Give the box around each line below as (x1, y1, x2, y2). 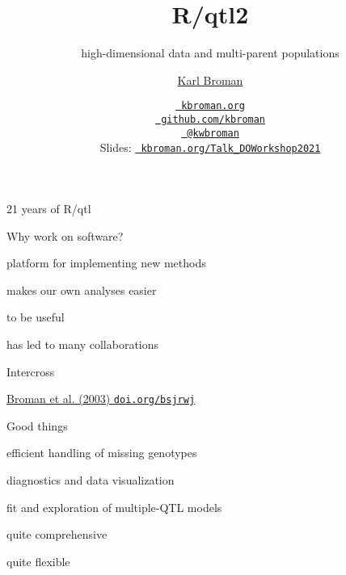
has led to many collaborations (6, 335, 159, 352)
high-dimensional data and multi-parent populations (81, 44, 340, 61)
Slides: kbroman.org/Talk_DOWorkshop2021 (99, 139, 321, 156)
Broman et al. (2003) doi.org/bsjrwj (6, 390, 196, 407)
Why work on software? (6, 227, 124, 244)
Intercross (6, 363, 55, 380)
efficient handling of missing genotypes (6, 444, 197, 461)
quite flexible (6, 552, 70, 569)
